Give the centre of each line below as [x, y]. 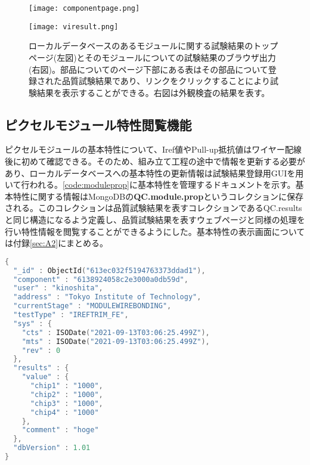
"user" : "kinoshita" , [58, 288]
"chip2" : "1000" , [66, 394]
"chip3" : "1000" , [66, 403]
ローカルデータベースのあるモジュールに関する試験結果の [141, 46]
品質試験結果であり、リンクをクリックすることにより [166, 81]
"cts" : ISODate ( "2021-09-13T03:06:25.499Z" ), [116, 332]
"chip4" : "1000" [64, 412]
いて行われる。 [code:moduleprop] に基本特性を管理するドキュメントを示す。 [150, 185]
